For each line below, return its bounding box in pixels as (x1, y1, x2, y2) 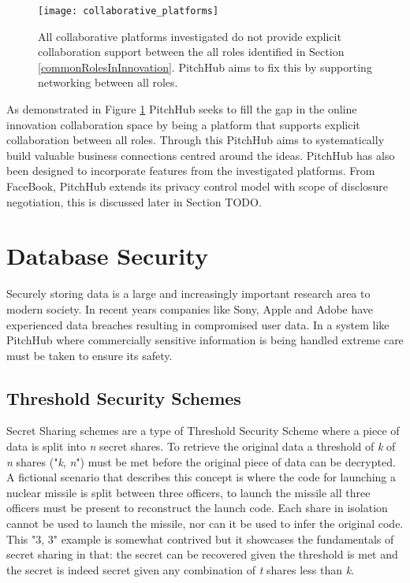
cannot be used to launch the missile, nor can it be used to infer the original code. (6, 515, 404, 532)
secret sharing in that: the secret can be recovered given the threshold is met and (6, 546, 398, 563)
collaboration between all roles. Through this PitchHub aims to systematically (6, 132, 385, 148)
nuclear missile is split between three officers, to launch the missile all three (6, 484, 371, 500)
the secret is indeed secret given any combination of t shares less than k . (6, 561, 355, 577)
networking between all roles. (38, 74, 178, 91)
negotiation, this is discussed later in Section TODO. (6, 193, 262, 210)
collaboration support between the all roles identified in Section (38, 43, 345, 60)
